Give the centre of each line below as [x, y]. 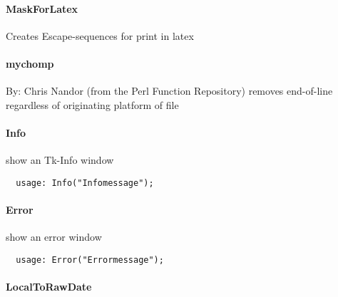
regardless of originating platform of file [92, 104]
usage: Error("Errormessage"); [90, 260]
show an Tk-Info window [60, 160]
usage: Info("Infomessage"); [85, 183]
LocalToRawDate [49, 287]
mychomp [30, 63]
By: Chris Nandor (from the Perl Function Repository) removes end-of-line [169, 91]
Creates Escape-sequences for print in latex [100, 35]
